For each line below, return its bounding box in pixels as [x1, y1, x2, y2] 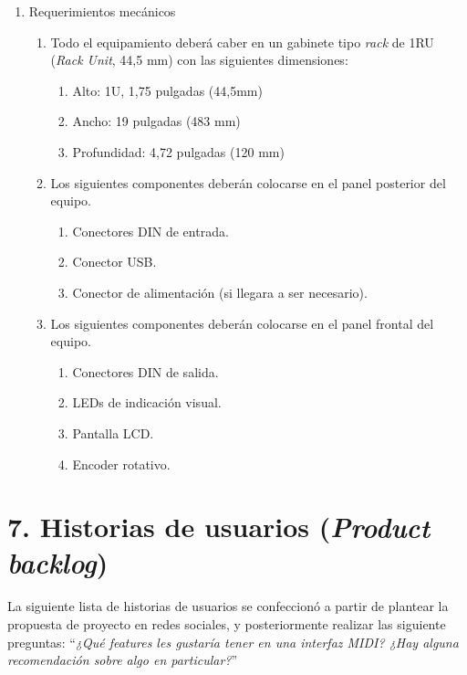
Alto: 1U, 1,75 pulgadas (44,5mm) [72, 80, 263, 100]
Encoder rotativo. [72, 454, 171, 473]
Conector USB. [72, 252, 157, 271]
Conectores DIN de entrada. [72, 221, 229, 240]
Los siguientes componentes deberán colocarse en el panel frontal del [50, 313, 434, 332]
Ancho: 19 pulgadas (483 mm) [72, 111, 241, 131]
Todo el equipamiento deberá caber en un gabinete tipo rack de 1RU [50, 32, 434, 51]
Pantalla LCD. [72, 423, 154, 442]
